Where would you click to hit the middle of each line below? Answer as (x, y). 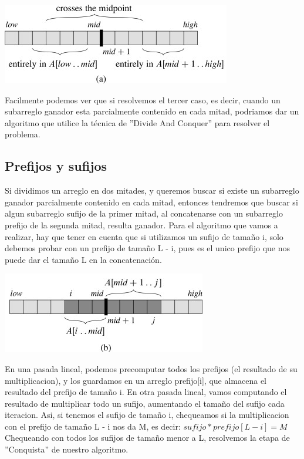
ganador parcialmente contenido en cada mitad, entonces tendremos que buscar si (151, 202)
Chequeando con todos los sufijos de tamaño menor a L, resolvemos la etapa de (147, 438)
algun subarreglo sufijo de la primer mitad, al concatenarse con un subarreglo (144, 213)
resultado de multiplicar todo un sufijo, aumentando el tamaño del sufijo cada (145, 403)
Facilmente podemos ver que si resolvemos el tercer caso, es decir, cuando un (143, 99)
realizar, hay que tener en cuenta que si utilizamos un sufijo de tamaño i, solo (144, 236)
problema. (23, 134)
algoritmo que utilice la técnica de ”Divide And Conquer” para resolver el (137, 122)
